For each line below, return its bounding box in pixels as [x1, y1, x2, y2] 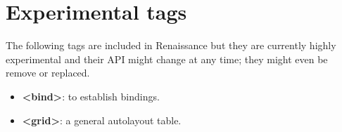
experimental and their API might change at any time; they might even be [6, 51, 328, 66]
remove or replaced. [6, 65, 90, 80]
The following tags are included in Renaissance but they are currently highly [6, 38, 336, 53]
